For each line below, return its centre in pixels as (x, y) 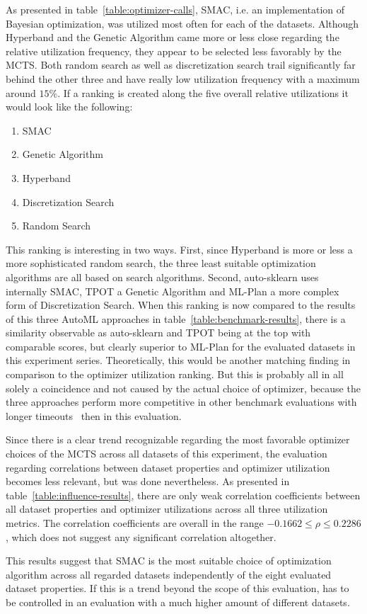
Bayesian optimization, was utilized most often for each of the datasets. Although (182, 23)
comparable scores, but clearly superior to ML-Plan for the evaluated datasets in (181, 346)
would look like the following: (69, 107)
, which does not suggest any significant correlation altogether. (141, 536)
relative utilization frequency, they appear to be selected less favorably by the (174, 51)
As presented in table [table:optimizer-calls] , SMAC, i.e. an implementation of (175, 9)
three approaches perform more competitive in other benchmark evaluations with (181, 402)
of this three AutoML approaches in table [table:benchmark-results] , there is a (176, 318)
